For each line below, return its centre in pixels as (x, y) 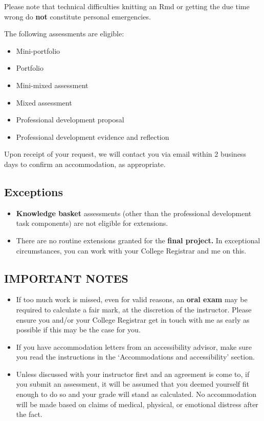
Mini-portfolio (38, 50)
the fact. (29, 414)
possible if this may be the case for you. (78, 330)
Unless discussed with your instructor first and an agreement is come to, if (133, 374)
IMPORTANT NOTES (66, 278)
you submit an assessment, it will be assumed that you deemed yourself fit (133, 384)
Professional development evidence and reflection (93, 136)
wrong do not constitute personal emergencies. (78, 16)
